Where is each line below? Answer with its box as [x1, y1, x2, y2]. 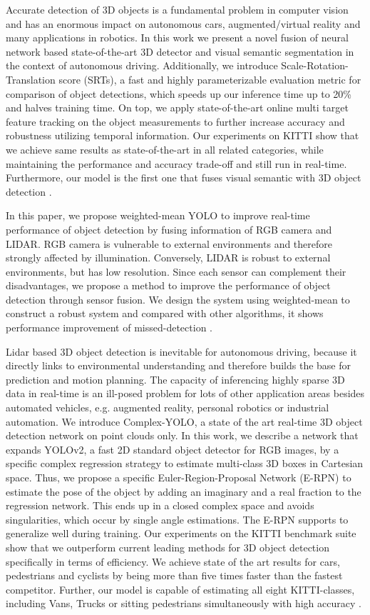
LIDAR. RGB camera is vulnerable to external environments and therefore [6, 236, 332, 251]
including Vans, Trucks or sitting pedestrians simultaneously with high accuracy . [6, 596, 361, 611]
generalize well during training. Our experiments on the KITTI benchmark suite [6, 526, 356, 541]
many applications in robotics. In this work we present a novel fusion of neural [6, 30, 349, 45]
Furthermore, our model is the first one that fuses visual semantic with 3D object [6, 170, 361, 185]
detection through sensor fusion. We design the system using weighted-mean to [6, 291, 350, 306]
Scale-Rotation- [281, 58, 349, 73]
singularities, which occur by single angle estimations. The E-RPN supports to [6, 511, 349, 526]
